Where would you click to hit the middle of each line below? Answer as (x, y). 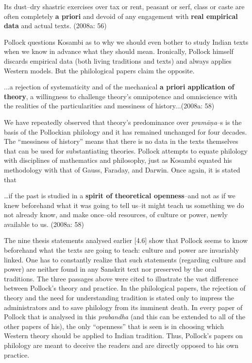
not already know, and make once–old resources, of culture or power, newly (116, 215)
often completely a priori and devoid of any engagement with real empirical (121, 16)
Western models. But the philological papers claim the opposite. (99, 70)
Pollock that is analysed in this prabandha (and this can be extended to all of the (125, 317)
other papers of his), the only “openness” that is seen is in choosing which (114, 326)
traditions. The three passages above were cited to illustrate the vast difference (121, 278)
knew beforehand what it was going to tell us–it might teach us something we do (124, 205)
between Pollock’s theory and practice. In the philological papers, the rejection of (125, 288)
